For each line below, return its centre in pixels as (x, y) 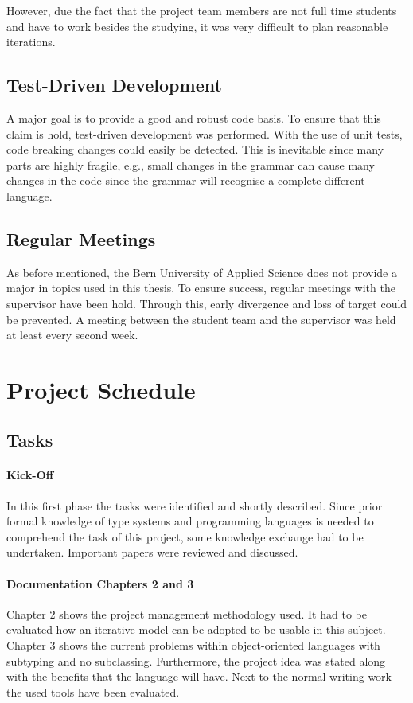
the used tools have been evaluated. (93, 691)
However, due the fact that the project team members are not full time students (202, 10)
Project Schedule (101, 389)
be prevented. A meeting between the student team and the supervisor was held (201, 319)
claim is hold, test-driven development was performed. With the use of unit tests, (205, 133)
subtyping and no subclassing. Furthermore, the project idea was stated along (196, 660)
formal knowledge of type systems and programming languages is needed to (190, 521)
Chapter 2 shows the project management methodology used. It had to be (187, 613)
